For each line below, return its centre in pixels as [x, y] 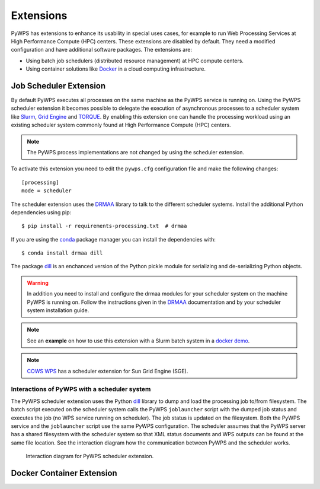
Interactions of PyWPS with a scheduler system [81, 389]
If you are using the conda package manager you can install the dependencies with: [113, 239]
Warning [38, 282]
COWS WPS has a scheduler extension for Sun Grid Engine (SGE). [108, 371]
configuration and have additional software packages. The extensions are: [102, 50]
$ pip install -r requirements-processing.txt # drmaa [104, 226]
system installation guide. [58, 310]
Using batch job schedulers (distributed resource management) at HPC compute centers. [135, 61]
